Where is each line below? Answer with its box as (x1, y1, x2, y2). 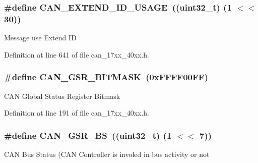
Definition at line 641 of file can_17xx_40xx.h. (4, 49, 150, 60)
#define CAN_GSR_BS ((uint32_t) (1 (4, 129, 172, 141)
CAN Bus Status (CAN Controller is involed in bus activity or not (4, 148, 210, 159)
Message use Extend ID (4, 32, 77, 43)
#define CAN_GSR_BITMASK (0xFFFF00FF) (4, 71, 208, 83)
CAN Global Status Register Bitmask (4, 90, 120, 101)
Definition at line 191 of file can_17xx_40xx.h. (4, 107, 150, 118)
